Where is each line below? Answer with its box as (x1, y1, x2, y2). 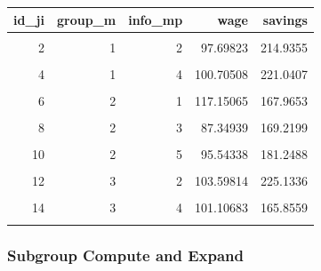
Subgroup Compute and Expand (7, 244, 245, 267)
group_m (56, 10, 116, 28)
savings (262, 10, 308, 28)
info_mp (128, 10, 183, 28)
